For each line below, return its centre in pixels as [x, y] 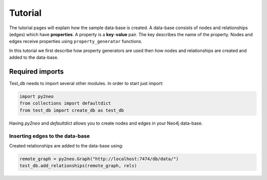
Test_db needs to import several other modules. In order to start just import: [86, 84]
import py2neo [37, 96]
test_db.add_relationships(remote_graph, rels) [78, 166]
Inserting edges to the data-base [49, 136]
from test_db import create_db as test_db [72, 110]
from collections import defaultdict [65, 103]
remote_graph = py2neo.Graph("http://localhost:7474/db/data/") [99, 159]
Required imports [37, 71]
